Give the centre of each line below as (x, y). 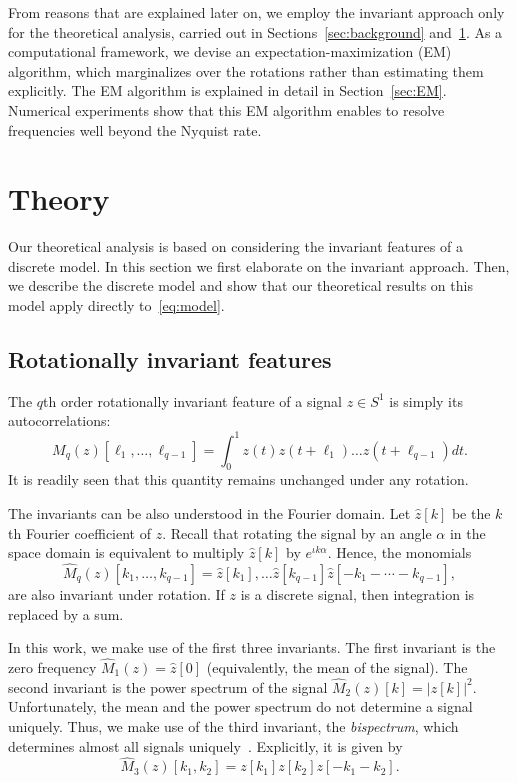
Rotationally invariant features (170, 359)
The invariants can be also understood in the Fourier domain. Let (209, 512)
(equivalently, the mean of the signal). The (337, 666)
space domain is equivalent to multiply (126, 552)
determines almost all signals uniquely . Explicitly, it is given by (205, 745)
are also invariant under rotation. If (116, 593)
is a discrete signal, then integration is (357, 593)
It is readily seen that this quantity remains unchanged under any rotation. (238, 479)
